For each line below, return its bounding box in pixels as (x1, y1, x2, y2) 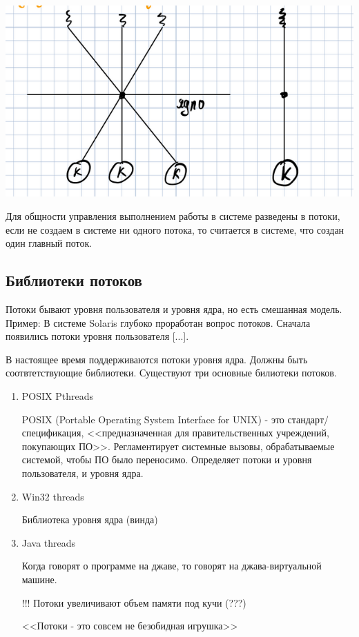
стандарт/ (287, 412, 329, 426)
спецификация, (21, 425, 84, 440)
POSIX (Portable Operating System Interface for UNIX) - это (21, 412, 284, 426)
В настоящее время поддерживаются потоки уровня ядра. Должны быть (6, 352, 308, 366)
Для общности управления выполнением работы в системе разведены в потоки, (6, 209, 340, 223)
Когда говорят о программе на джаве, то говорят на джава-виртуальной (21, 558, 322, 573)
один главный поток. (6, 236, 93, 250)
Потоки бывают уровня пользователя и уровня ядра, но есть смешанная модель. (6, 302, 342, 316)
